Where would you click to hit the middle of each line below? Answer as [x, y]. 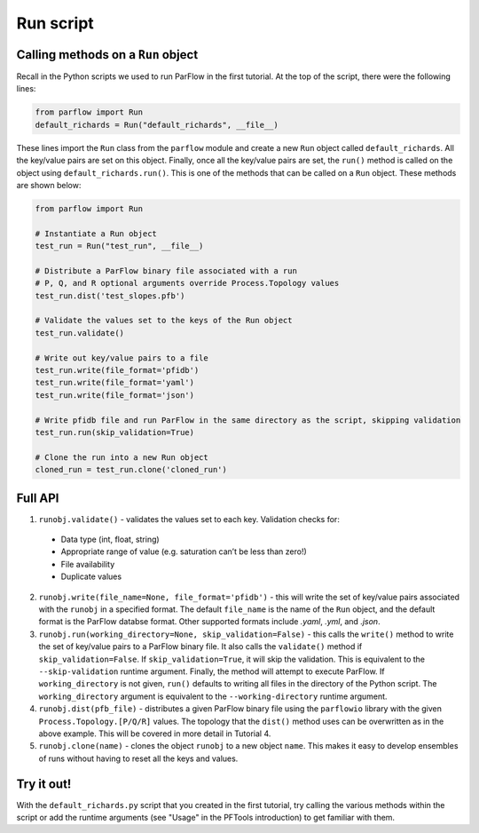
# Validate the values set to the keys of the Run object [164, 321]
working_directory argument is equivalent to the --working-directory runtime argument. [213, 696]
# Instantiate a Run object [96, 234]
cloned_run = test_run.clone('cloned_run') [131, 470]
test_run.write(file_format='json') [115, 395]
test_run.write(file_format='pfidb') [117, 370]
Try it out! [44, 784]
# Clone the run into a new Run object [122, 457]
